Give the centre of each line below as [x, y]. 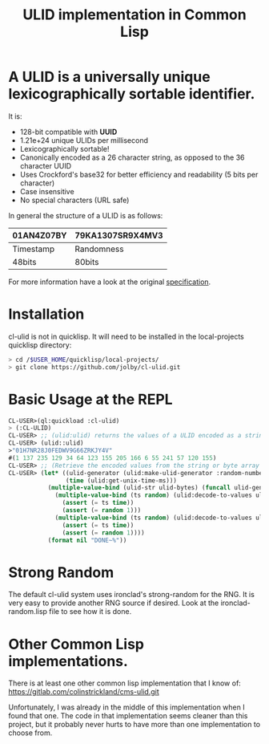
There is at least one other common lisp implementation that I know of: [125, 683]
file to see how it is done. [90, 612]
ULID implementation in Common [134, 15]
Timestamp [34, 249]
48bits [24, 262]
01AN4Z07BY [40, 235]
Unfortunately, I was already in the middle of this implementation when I [127, 707]
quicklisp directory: [40, 345]
